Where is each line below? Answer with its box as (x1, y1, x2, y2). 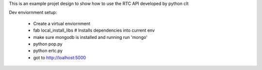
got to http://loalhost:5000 (33, 54, 86, 60)
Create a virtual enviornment (33, 20, 91, 26)
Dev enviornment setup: (9, 10, 57, 16)
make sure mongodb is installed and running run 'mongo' (33, 34, 147, 40)
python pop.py (33, 41, 63, 47)
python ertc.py (33, 48, 63, 53)
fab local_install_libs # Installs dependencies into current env (33, 27, 155, 34)
